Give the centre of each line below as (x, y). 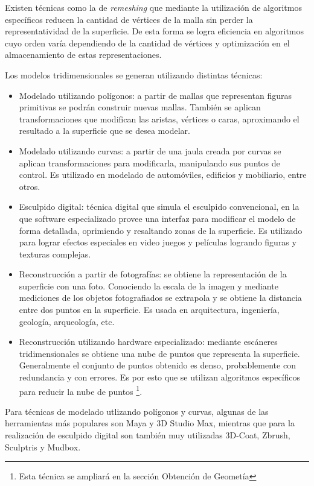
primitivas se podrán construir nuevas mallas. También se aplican (140, 107)
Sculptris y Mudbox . (43, 447)
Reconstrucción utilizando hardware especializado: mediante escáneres (148, 342)
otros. (30, 186)
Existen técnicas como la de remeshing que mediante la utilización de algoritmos (153, 7)
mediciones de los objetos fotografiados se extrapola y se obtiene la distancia (160, 298)
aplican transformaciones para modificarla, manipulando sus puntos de (149, 163)
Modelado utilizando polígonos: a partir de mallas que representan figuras (155, 95)
